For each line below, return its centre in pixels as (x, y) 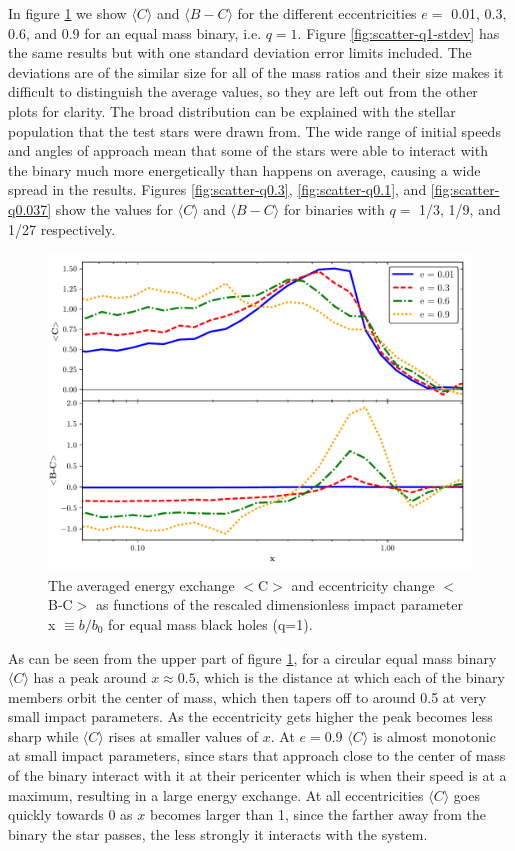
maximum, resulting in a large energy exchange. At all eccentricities (216, 794)
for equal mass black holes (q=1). (210, 623)
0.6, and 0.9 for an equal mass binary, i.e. (135, 32)
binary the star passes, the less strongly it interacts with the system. (218, 833)
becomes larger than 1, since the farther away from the (317, 814)
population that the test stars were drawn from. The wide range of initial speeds (254, 130)
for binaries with (334, 208)
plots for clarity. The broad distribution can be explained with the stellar (232, 110)
